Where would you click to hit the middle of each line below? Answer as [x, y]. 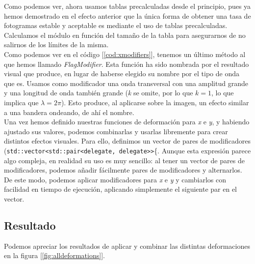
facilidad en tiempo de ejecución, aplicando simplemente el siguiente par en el [121, 189]
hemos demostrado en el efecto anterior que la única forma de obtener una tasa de [127, 15]
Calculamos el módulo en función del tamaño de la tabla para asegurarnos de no [125, 35]
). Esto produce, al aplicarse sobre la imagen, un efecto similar [155, 102]
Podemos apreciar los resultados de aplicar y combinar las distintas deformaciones [127, 246]
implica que [21, 102]
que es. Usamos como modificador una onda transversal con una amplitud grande [126, 83]
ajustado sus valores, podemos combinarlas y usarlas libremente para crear [116, 131]
